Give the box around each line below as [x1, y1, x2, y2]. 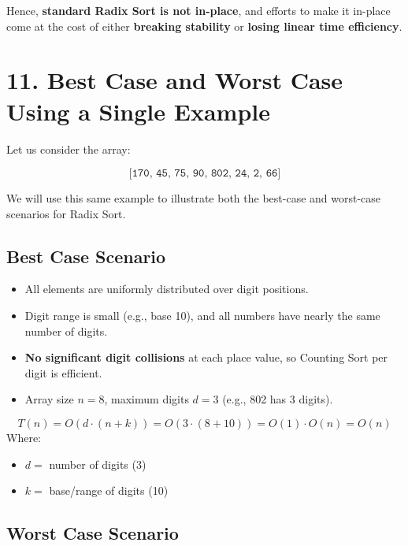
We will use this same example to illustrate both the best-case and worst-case [6, 190, 381, 206]
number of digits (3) [49, 455, 147, 472]
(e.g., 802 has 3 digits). [222, 391, 333, 407]
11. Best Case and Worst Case [6, 64, 343, 96]
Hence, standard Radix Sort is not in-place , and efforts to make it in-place [6, 2, 391, 18]
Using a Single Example [6, 95, 270, 127]
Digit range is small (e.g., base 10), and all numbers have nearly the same [24, 307, 380, 324]
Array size [24, 391, 74, 407]
